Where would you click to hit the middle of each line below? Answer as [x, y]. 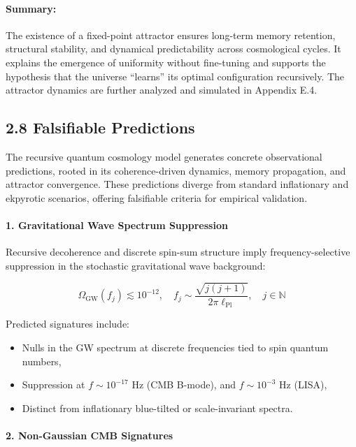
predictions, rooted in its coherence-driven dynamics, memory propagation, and [176, 170]
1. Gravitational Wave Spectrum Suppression [117, 225]
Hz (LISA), [303, 384]
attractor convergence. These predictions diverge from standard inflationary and [177, 184]
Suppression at [54, 384]
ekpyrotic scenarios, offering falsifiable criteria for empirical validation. [157, 197]
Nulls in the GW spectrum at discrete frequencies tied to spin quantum [175, 347]
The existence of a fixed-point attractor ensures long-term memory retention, [171, 35]
